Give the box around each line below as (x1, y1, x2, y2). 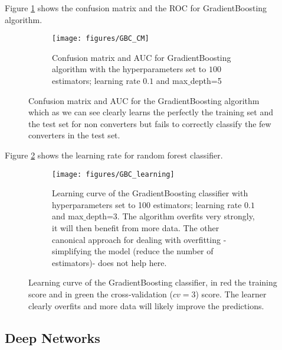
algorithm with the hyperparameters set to (52, 63, 206, 75)
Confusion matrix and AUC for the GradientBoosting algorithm (28, 94, 260, 106)
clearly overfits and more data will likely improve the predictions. (28, 299, 264, 312)
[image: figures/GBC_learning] (52, 170, 175, 179)
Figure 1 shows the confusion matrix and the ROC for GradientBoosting (5, 2, 267, 14)
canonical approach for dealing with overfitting (52, 233, 221, 245)
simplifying (52, 245, 91, 257)
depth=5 (190, 74, 222, 87)
